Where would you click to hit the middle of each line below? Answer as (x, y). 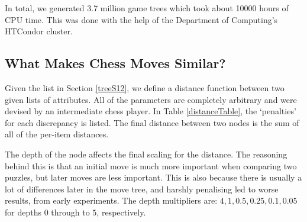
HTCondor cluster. (39, 31)
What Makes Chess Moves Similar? (115, 63)
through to (70, 212)
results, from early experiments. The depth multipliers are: (111, 200)
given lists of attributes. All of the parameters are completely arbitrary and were (151, 99)
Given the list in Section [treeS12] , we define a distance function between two (145, 87)
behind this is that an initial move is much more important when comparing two (151, 165)
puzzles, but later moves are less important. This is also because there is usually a (153, 177)
